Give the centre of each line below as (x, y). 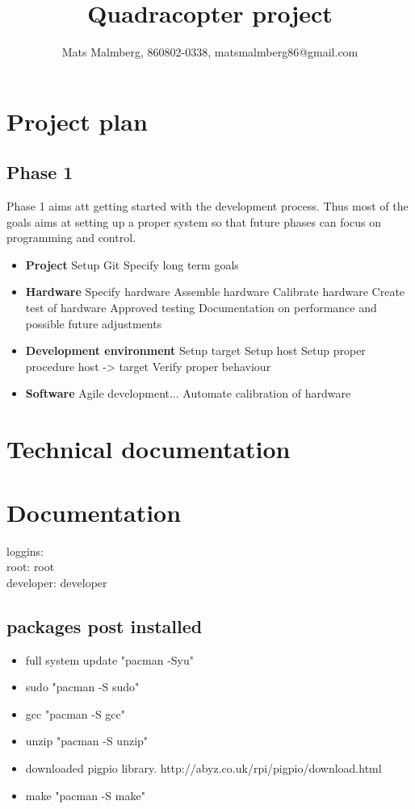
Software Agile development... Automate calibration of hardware (188, 393)
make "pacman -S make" (85, 795)
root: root (31, 567)
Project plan (77, 121)
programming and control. (71, 238)
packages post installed (105, 626)
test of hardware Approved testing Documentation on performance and (201, 308)
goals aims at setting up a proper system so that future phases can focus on (194, 221)
